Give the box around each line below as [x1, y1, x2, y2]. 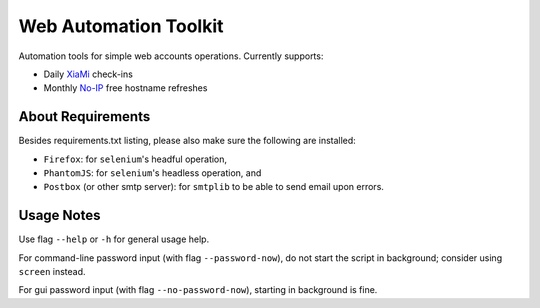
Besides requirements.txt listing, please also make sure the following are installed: [18, 135, 357, 147]
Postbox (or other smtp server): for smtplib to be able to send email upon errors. [43, 181, 385, 193]
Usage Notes [18, 207, 101, 224]
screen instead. [18, 266, 86, 278]
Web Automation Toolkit [18, 15, 224, 37]
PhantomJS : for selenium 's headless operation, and [43, 167, 262, 179]
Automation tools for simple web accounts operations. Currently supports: [18, 50, 324, 62]
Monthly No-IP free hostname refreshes [43, 82, 208, 94]
